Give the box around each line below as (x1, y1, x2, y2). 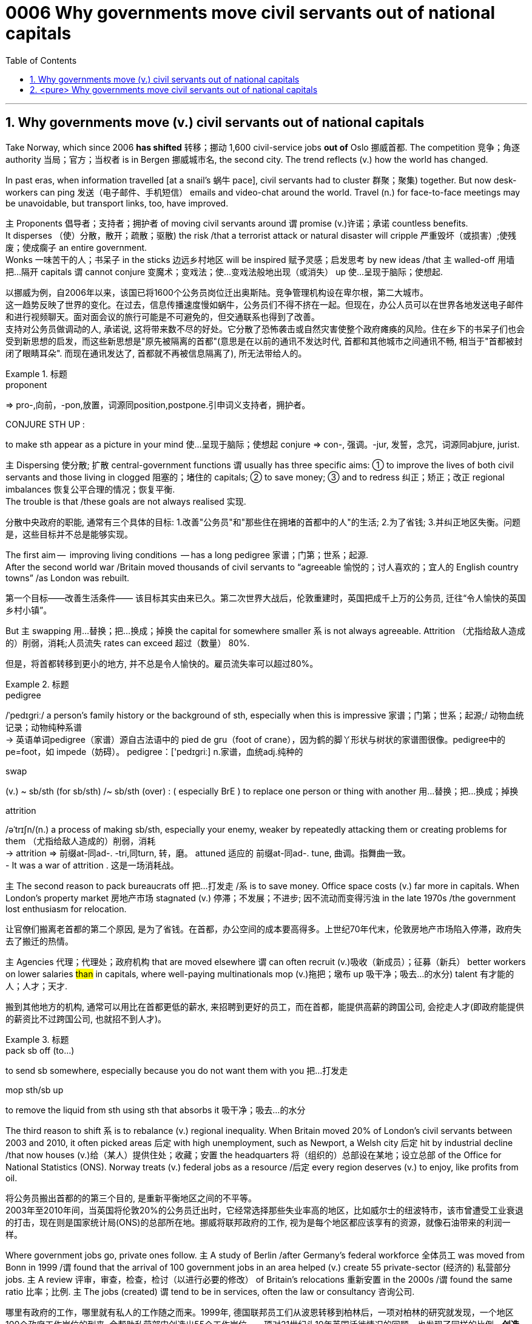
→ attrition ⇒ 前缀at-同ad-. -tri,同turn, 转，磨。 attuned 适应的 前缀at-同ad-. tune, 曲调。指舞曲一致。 (5, 847, 411, 858)
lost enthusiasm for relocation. (5, 903, 127, 914)
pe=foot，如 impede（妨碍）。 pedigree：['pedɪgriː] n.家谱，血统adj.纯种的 (5, 746, 303, 757)
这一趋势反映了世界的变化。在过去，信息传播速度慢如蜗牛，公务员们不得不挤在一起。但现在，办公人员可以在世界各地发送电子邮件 (5, 299, 524, 310)
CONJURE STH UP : (5, 418, 85, 429)
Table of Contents (5, 55, 77, 66)
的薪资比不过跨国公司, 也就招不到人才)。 (5, 1013, 167, 1024)
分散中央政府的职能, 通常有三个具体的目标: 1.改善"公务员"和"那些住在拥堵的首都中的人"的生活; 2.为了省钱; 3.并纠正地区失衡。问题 (5, 516, 521, 527)
